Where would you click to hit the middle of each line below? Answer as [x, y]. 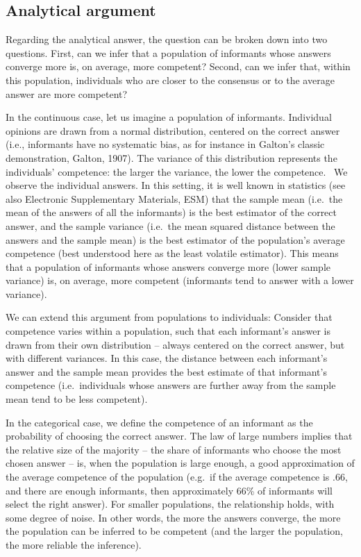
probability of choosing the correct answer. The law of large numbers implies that [179, 436]
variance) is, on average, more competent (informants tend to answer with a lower [180, 280]
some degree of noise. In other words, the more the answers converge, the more [173, 517]
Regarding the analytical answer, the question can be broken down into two [167, 39]
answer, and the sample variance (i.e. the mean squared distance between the [170, 225]
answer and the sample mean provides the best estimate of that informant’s [166, 371]
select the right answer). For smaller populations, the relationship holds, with [170, 504]
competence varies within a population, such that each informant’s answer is [168, 331]
